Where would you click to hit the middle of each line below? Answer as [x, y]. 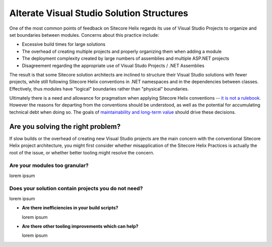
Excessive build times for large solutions [64, 44]
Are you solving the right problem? [65, 127]
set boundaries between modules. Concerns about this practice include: [84, 35]
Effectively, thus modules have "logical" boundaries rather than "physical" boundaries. [99, 89]
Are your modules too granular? [49, 166]
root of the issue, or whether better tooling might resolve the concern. [82, 152]
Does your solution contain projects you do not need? [76, 189]
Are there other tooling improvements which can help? [80, 226]
